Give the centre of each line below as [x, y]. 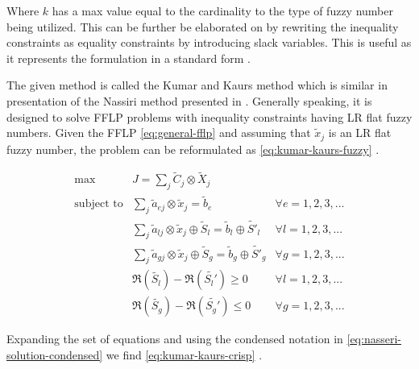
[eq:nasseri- [374, 339]
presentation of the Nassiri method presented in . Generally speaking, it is [189, 100]
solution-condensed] [55, 355]
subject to [99, 204]
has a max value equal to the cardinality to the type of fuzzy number [222, 10]
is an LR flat [360, 133]
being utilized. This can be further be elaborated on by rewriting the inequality [203, 26]
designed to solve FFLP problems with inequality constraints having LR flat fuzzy [209, 116]
